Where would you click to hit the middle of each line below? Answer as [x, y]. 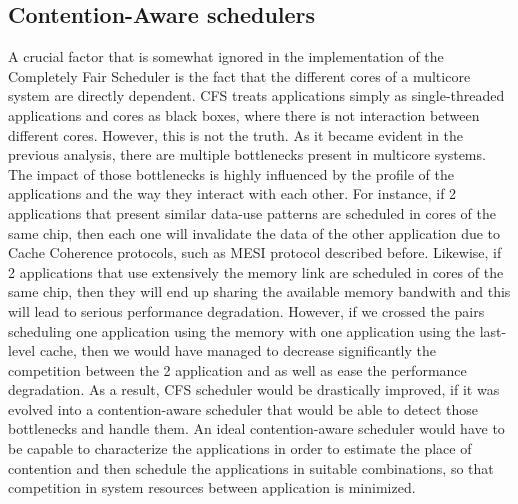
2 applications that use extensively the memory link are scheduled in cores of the [256, 271]
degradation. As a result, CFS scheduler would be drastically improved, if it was [254, 389]
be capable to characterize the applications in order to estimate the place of [240, 448]
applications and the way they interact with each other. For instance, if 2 [232, 193]
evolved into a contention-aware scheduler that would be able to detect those [243, 408]
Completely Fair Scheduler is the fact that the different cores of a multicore [239, 75]
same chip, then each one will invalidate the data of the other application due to [254, 232]
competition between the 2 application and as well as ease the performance [237, 369]
